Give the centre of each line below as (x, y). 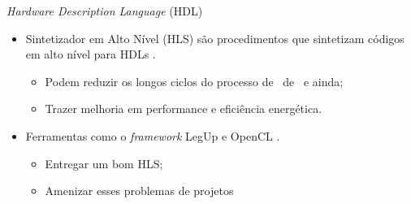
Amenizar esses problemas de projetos (139, 191)
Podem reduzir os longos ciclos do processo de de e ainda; (194, 81)
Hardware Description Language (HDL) (105, 11)
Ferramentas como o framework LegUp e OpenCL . (153, 135)
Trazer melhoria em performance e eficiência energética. (184, 109)
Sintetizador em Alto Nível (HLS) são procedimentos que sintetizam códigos (215, 38)
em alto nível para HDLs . (91, 54)
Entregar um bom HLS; (104, 163)
